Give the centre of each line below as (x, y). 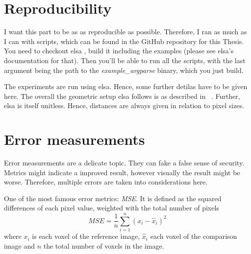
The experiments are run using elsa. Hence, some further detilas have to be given (126, 86)
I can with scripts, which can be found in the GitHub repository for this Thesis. (124, 41)
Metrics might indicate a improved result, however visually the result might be (122, 172)
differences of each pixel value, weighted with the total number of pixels (112, 208)
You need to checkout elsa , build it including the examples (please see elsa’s (119, 51)
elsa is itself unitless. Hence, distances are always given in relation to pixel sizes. (124, 105)
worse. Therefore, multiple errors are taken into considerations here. (106, 182)
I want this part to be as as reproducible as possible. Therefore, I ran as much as (125, 32)
